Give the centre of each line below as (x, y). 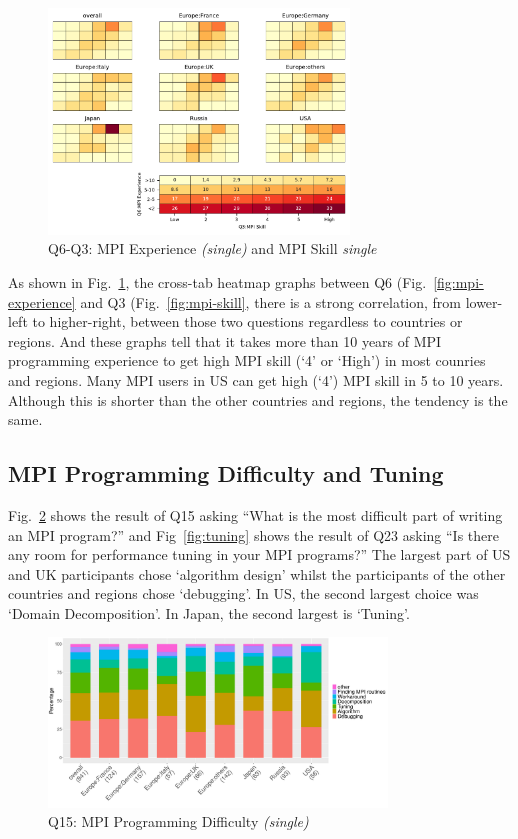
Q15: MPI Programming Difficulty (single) (178, 821)
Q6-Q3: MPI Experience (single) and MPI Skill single (212, 248)
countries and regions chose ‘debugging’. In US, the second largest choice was (243, 593)
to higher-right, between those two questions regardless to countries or (247, 321)
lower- (484, 301)
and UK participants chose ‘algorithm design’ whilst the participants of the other (257, 573)
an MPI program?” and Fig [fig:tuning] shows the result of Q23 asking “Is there (253, 534)
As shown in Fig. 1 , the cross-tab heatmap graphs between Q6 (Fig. (217, 281)
